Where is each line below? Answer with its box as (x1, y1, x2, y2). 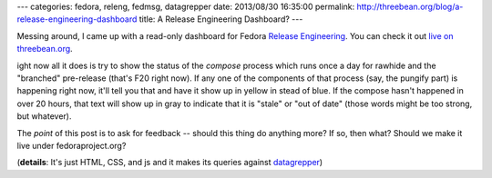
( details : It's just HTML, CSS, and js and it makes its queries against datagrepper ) (16, 157, 323, 168)
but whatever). (16, 111, 72, 122)
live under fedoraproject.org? (16, 140, 127, 151)
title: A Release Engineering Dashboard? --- (138, 14, 303, 25)
